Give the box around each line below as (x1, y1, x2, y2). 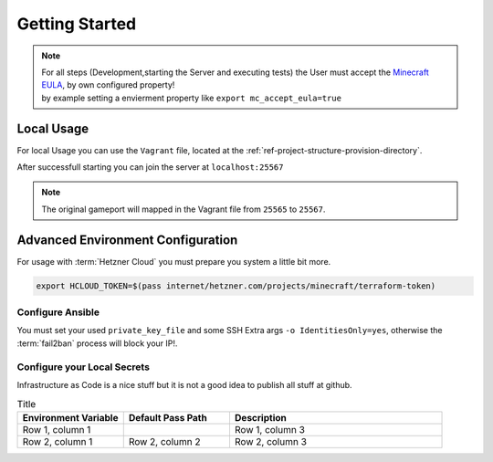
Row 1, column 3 (234, 423, 306, 436)
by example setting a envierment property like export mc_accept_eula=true (41, 92, 342, 103)
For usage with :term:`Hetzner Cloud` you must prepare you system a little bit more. (16, 256, 331, 267)
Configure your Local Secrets (16, 361, 151, 373)
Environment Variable (22, 411, 119, 424)
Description (234, 411, 287, 424)
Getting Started (16, 14, 137, 34)
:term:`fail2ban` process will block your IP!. (16, 338, 178, 349)
